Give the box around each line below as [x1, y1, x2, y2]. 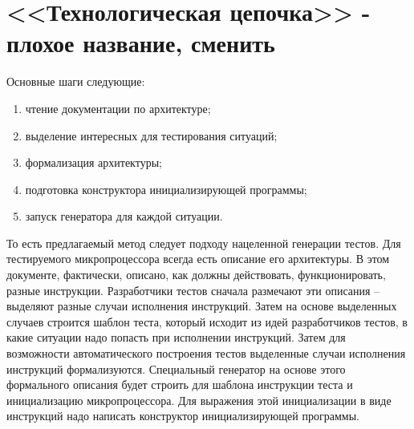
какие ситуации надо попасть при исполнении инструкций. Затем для [6, 329, 346, 346]
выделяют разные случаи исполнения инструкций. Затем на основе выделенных [6, 297, 397, 314]
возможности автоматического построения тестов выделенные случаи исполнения [6, 345, 406, 362]
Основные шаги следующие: [6, 73, 145, 90]
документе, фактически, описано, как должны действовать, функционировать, [6, 266, 386, 283]
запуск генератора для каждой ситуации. [25, 208, 223, 225]
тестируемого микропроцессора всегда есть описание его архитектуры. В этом [6, 250, 390, 267]
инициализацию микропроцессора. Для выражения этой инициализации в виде [6, 391, 392, 408]
